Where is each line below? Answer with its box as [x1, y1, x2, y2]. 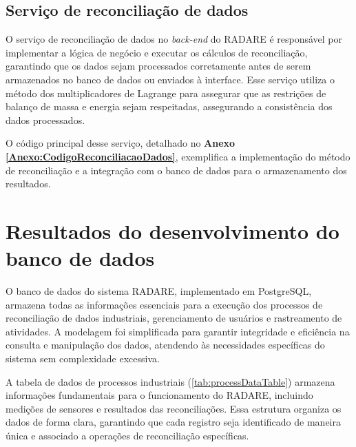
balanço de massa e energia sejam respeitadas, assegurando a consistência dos [6, 99, 333, 114]
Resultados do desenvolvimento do [6, 216, 339, 245]
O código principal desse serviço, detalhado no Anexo [6, 136, 235, 150]
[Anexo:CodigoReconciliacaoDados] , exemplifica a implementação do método [6, 149, 350, 163]
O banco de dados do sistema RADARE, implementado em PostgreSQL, [6, 284, 312, 298]
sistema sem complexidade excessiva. [6, 351, 160, 366]
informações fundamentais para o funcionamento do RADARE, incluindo [6, 388, 313, 402]
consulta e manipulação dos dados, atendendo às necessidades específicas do [6, 337, 325, 352]
